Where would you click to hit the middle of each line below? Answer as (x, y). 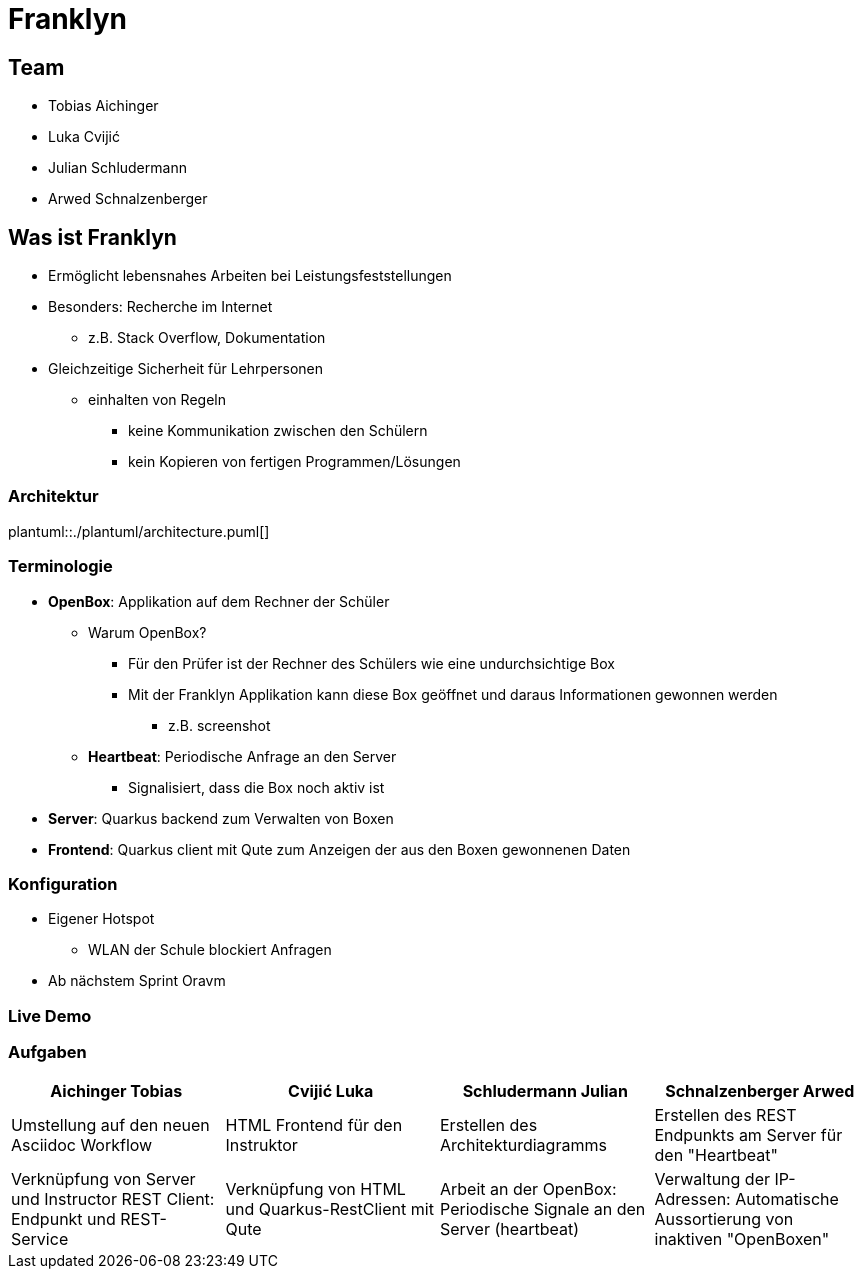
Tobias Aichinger (103, 106)
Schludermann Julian (545, 1091)
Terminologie (60, 566)
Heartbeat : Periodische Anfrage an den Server (242, 756)
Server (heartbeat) (510, 1229)
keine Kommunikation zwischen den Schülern (278, 431)
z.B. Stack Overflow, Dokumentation (207, 338)
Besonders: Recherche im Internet (160, 307)
